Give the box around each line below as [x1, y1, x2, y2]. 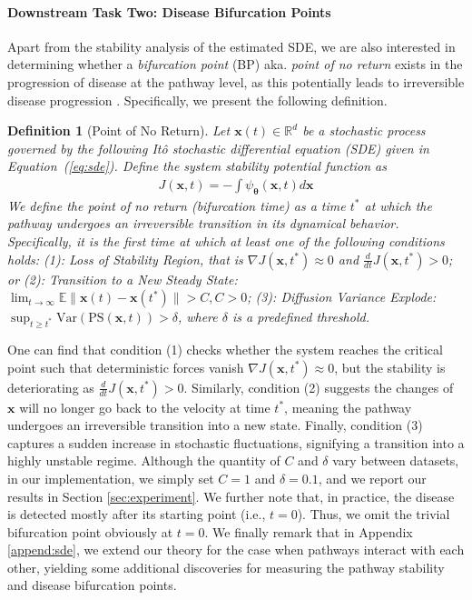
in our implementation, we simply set [7, 468, 214, 487]
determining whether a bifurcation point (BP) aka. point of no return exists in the [7, 55, 463, 74]
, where [177, 307, 218, 326]
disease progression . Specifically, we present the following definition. [7, 90, 388, 109]
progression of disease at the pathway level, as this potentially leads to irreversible [7, 72, 465, 91]
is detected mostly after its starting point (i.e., [7, 505, 266, 524]
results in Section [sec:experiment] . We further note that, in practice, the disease [7, 486, 455, 505]
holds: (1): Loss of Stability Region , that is [7, 249, 243, 268]
